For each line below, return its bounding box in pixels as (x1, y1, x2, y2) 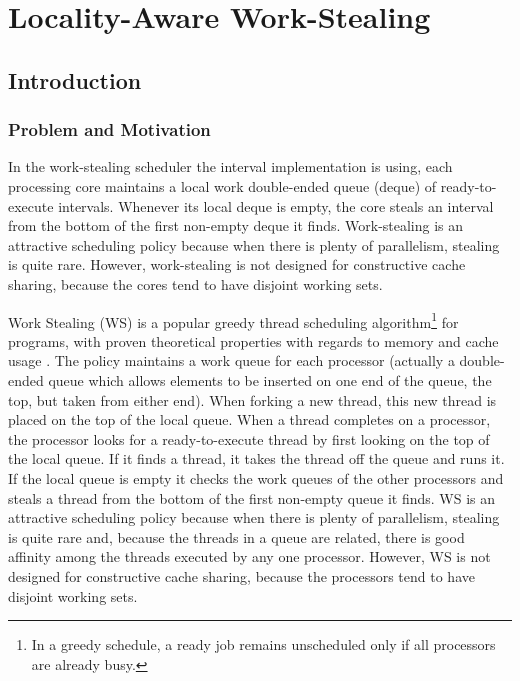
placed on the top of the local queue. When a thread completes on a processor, (8, 409, 491, 430)
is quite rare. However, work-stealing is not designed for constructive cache (8, 254, 466, 275)
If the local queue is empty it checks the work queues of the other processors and (8, 467, 504, 488)
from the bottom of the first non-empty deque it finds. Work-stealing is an (8, 215, 464, 236)
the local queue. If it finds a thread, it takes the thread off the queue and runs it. (8, 448, 505, 469)
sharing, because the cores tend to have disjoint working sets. (8, 273, 383, 294)
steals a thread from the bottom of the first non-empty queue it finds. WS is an (8, 487, 496, 508)
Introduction (8, 64, 142, 95)
